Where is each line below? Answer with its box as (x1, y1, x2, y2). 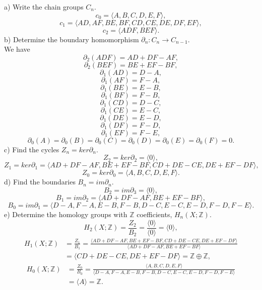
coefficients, (137, 209, 172, 219)
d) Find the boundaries (4, 176, 76, 187)
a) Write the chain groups (4, 2, 84, 12)
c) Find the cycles (4, 144, 59, 154)
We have (4, 44, 30, 54)
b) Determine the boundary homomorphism (4, 34, 139, 44)
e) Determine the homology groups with (4, 209, 127, 219)
